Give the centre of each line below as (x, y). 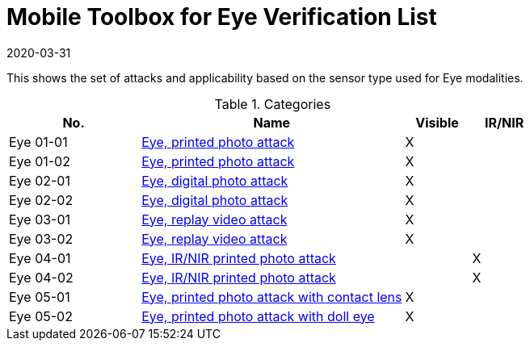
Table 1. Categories (273, 104)
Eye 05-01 (40, 297)
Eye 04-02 (41, 277)
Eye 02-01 (40, 180)
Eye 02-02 (41, 200)
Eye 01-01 (38, 142)
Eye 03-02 (41, 238)
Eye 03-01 (40, 219)
